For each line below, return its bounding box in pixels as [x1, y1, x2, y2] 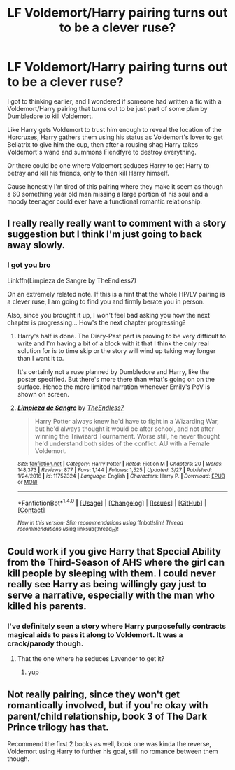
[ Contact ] [17, 506, 45, 515]
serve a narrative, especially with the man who [7, 590, 215, 601]
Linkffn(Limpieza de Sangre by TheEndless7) [7, 276, 137, 285]
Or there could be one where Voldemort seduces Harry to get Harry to [7, 161, 210, 169]
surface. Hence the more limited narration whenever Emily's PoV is [17, 383, 211, 391]
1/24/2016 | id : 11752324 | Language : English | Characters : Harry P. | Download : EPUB [17, 472, 225, 480]
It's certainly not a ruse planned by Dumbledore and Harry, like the [17, 367, 210, 376]
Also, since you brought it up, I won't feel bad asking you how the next [7, 311, 211, 319]
